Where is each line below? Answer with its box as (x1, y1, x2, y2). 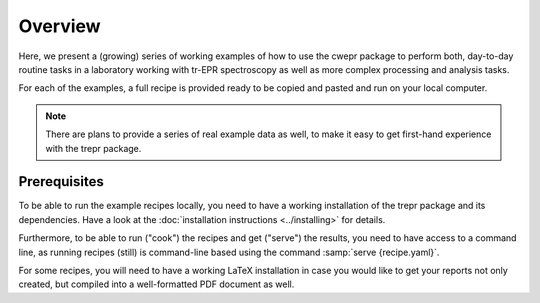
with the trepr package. (45, 142, 142, 154)
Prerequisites (18, 173, 104, 190)
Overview (18, 15, 101, 37)
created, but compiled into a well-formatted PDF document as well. (18, 278, 295, 290)
